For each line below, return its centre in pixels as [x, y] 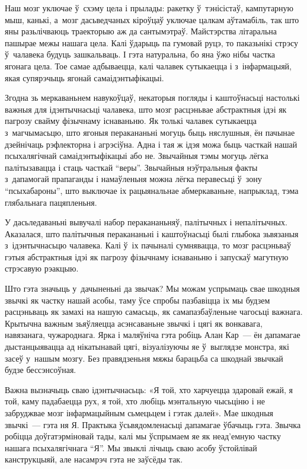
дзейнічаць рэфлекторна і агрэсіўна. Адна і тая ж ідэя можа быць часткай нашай [151, 144]
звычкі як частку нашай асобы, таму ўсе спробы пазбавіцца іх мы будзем [137, 300]
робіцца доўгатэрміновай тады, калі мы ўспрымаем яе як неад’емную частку [143, 436]
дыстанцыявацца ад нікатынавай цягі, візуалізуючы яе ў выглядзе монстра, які [147, 347]
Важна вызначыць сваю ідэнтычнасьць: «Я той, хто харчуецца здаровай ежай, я [149, 389]
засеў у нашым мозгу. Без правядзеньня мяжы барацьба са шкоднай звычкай [144, 358]
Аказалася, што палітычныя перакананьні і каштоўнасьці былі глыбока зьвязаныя [152, 233]
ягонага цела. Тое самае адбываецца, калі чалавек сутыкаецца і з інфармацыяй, [148, 66]
